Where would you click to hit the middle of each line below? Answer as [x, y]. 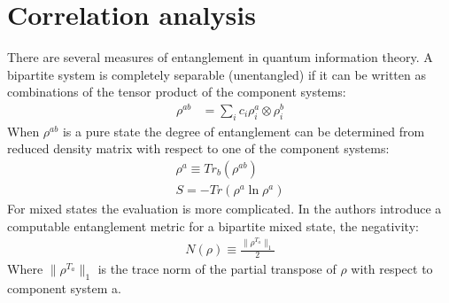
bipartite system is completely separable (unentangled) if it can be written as [217, 74]
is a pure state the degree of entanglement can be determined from [244, 131]
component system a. [64, 287]
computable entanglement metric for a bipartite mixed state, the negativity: [213, 225]
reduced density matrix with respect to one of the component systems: [198, 148]
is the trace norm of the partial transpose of [217, 268]
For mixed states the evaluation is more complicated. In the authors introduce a [224, 209]
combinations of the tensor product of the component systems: [177, 92]
